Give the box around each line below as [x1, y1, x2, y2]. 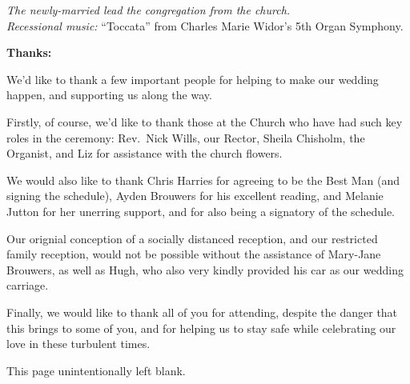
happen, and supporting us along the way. [6, 86, 212, 103]
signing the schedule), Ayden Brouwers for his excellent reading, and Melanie [6, 187, 384, 204]
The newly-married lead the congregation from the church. [6, 2, 291, 18]
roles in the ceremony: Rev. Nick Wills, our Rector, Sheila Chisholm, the [6, 129, 365, 146]
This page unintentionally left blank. [6, 362, 186, 378]
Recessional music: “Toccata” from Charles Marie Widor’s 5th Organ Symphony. [6, 17, 404, 34]
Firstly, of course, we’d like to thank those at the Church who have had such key [6, 113, 403, 130]
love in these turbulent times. [6, 335, 151, 352]
